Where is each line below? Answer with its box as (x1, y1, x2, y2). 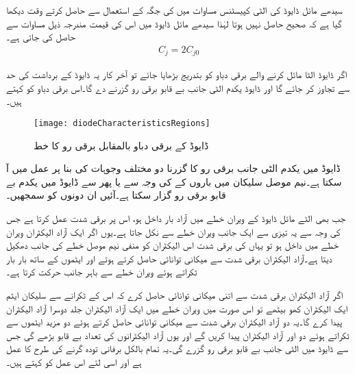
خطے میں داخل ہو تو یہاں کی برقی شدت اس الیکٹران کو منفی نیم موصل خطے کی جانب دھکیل (6, 238, 339, 252)
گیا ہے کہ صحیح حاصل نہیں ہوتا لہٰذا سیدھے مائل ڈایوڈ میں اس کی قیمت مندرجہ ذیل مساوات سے (6, 16, 342, 30)
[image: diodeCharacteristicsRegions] (34, 119, 210, 129)
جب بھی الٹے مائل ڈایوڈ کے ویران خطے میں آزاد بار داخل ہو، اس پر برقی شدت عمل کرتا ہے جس (6, 211, 346, 225)
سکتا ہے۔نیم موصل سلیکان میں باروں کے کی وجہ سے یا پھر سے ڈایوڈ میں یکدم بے (6, 174, 342, 188)
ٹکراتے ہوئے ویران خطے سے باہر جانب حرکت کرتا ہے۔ (6, 264, 197, 279)
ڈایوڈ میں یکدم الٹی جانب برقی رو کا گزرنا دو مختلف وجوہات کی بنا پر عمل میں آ (6, 161, 341, 175)
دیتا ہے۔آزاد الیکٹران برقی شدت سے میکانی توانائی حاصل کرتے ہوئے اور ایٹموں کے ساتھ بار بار (6, 251, 332, 265)
